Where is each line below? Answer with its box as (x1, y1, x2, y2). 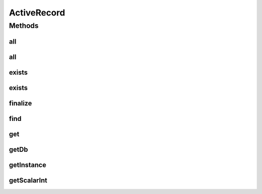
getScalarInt (9, 176, 48, 184)
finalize (9, 99, 32, 107)
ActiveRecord (9, 7, 65, 18)
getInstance (9, 161, 47, 169)
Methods (9, 21, 39, 30)
